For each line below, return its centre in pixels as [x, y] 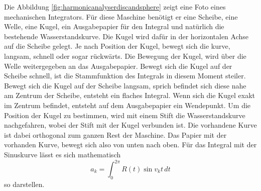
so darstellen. [24, 184]
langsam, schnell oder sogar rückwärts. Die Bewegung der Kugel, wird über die [125, 56]
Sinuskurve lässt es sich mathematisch [62, 154]
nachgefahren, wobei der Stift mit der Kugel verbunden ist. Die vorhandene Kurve [130, 125]
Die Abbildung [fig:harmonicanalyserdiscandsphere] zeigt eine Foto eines [115, 7]
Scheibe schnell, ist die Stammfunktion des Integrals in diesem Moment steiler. [125, 76]
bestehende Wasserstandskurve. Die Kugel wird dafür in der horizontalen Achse [126, 36]
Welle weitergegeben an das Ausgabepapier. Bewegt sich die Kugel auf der [118, 66]
